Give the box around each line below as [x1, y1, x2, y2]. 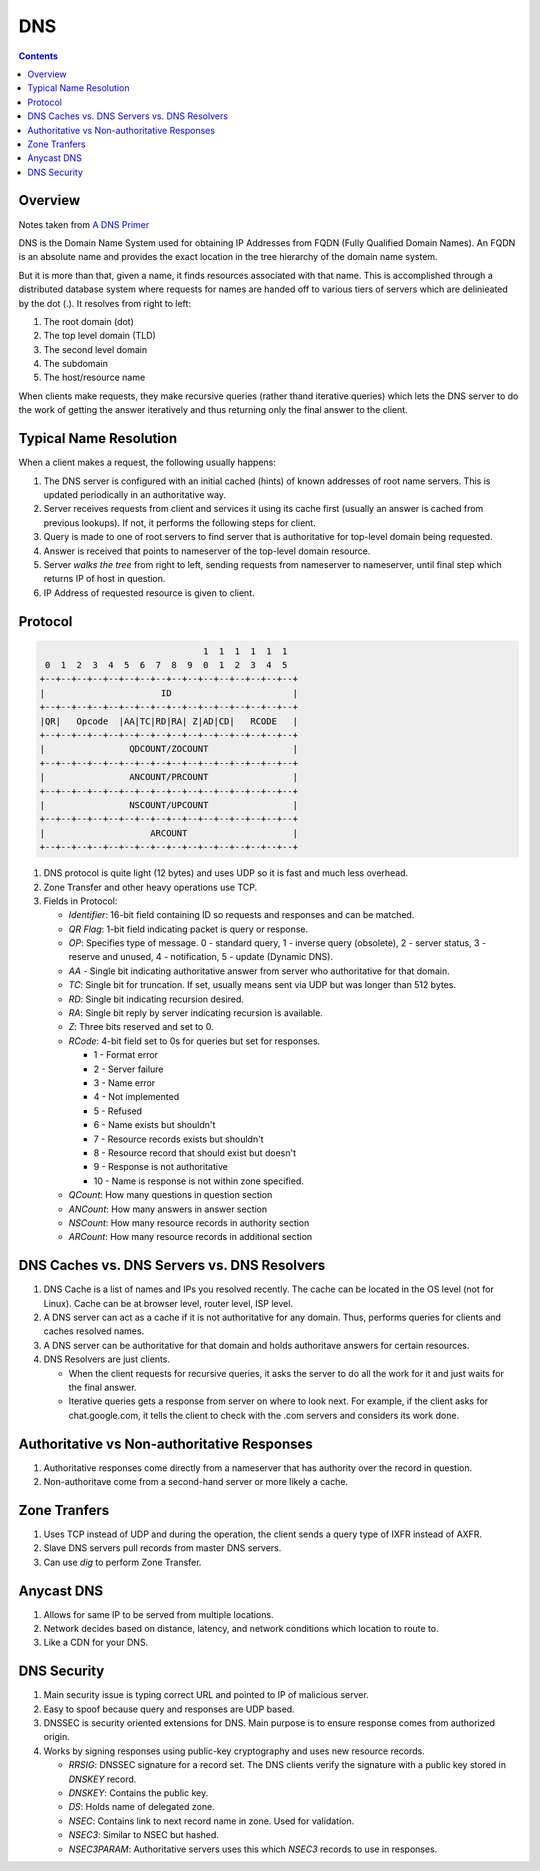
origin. [43, 1731, 70, 1743]
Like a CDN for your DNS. [43, 1636, 149, 1649]
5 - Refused [93, 1105, 143, 1117]
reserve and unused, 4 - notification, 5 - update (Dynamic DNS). [68, 951, 334, 963]
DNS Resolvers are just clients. [43, 1353, 170, 1365]
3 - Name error [93, 1077, 156, 1089]
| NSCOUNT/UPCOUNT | [39, 799, 299, 810]
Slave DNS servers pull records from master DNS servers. [43, 1542, 282, 1554]
